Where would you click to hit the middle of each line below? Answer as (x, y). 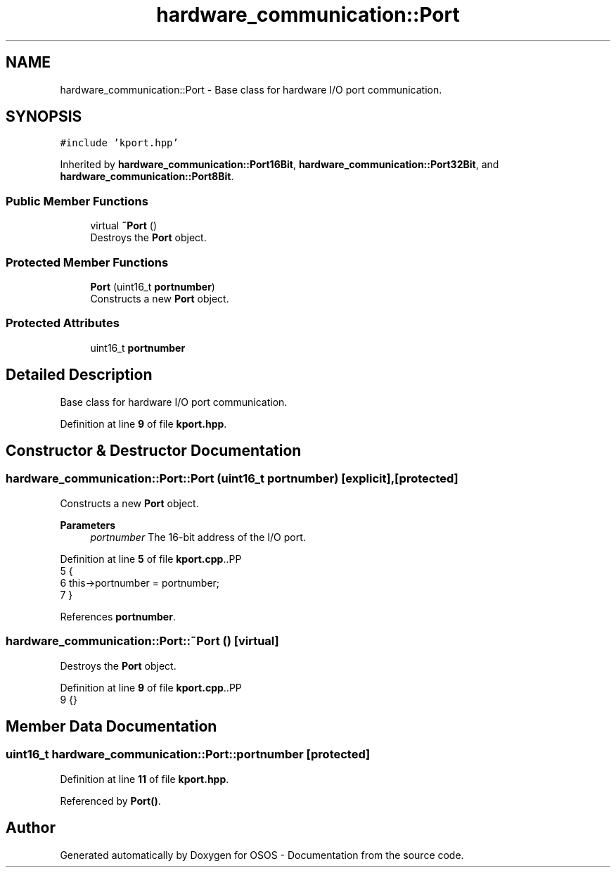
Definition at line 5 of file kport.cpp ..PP (151, 559)
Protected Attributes (63, 323)
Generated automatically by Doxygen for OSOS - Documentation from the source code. (262, 855)
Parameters (88, 525)
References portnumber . (118, 616)
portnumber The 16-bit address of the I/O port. (198, 537)
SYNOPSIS (44, 117)
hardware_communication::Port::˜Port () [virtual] (142, 641)
